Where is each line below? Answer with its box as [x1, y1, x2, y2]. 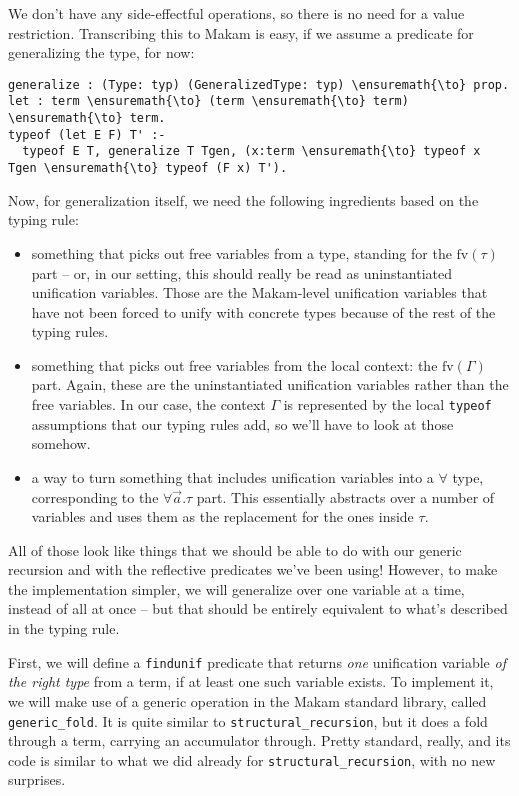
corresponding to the [31, 486, 159, 507]
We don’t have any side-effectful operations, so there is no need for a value [8, 3, 465, 23]
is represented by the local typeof [283, 394, 492, 415]
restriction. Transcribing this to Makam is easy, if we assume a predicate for [8, 22, 474, 43]
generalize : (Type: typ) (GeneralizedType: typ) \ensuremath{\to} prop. [8, 77, 510, 92]
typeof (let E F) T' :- [8, 127, 166, 142]
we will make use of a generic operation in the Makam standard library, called [8, 690, 487, 711]
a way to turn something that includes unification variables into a [31, 466, 434, 487]
